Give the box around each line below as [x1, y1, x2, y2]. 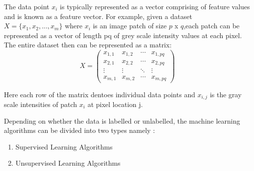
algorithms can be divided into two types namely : [4, 125, 155, 135]
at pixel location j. [87, 99, 143, 109]
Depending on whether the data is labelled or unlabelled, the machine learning [4, 115, 240, 126]
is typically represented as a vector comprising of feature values [60, 1, 250, 11]
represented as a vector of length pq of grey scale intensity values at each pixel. [4, 30, 242, 40]
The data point [4, 1, 50, 11]
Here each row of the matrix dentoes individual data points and [4, 89, 195, 99]
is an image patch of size [93, 21, 167, 31]
